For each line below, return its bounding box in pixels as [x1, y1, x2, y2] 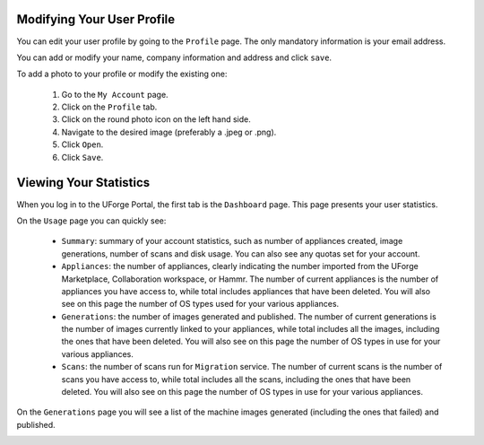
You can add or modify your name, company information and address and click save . [16, 52, 332, 63]
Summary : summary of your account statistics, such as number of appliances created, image [61, 236, 403, 247]
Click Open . [61, 139, 104, 150]
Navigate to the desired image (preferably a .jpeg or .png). [61, 127, 277, 137]
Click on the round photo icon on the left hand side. [61, 114, 251, 125]
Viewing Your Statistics [16, 175, 151, 190]
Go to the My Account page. [61, 89, 169, 100]
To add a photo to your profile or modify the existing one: [16, 68, 228, 80]
